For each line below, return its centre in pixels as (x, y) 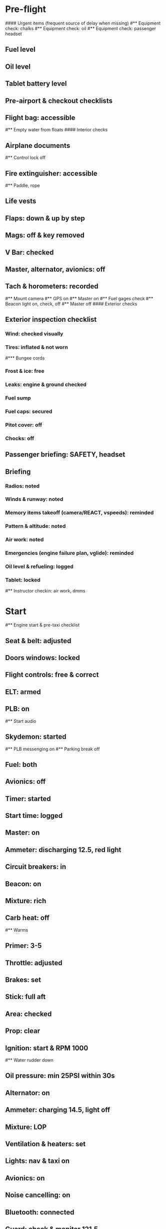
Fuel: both (21, 765)
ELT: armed (23, 692)
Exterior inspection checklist (51, 320)
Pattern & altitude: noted (35, 526)
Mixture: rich (26, 901)
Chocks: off (20, 438)
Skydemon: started (36, 737)
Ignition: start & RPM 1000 (47, 1048)
